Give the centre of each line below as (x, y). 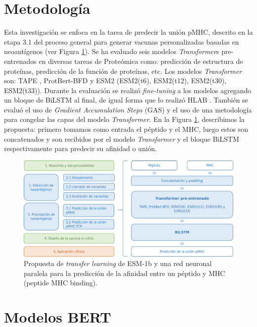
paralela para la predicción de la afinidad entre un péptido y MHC (125, 273)
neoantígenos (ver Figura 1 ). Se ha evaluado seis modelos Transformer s (112, 51)
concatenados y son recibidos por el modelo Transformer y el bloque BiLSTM (122, 138)
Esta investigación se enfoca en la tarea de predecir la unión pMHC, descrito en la (128, 32)
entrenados (20, 61)
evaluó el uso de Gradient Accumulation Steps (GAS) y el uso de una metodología (128, 109)
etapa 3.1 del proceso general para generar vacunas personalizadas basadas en (122, 41)
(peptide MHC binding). (61, 283)
